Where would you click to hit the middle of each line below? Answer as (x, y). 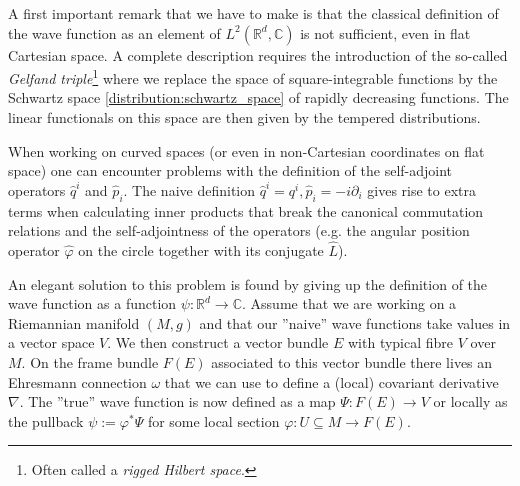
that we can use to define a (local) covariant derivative (331, 381)
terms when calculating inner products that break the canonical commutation (246, 210)
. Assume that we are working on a (349, 303)
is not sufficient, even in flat (385, 32)
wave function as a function (92, 303)
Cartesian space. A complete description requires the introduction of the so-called (258, 54)
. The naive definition (189, 189)
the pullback (46, 420)
